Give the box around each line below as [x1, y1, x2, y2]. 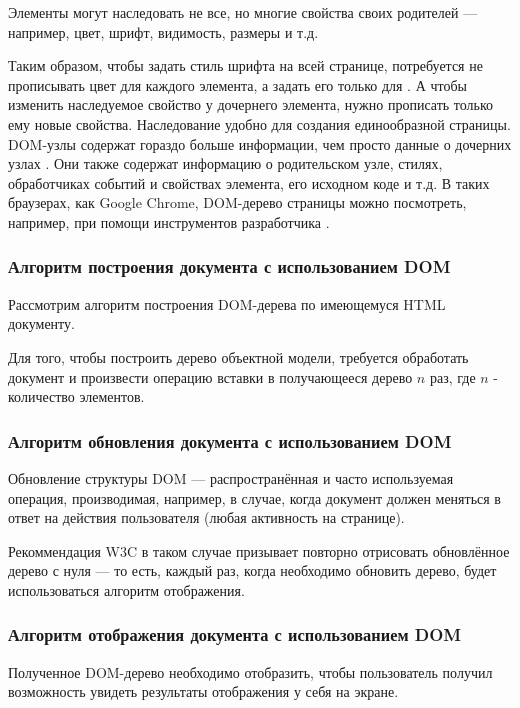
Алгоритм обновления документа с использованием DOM [8, 428, 452, 453]
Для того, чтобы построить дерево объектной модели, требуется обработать [8, 346, 469, 367]
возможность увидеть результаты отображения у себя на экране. [8, 681, 399, 702]
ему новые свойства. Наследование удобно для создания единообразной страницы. [8, 113, 511, 134]
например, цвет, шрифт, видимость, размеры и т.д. [8, 21, 319, 42]
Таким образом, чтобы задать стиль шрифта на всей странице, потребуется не [8, 55, 483, 76]
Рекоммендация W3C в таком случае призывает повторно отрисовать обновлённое [8, 540, 510, 561]
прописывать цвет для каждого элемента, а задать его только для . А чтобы [8, 74, 467, 95]
